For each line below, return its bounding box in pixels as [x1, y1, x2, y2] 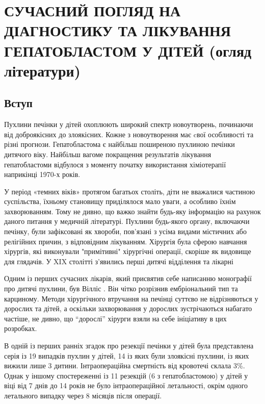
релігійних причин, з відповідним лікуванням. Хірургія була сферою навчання [4, 236, 247, 246]
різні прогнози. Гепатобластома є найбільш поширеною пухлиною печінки [4, 139, 235, 149]
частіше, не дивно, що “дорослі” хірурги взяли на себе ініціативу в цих [4, 313, 227, 323]
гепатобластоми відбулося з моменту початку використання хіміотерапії [4, 159, 226, 169]
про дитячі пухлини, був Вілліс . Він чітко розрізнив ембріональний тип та [4, 283, 238, 294]
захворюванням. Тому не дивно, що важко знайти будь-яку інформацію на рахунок [4, 206, 261, 216]
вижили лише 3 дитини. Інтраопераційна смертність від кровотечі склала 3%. [4, 360, 245, 371]
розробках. [4, 323, 37, 334]
